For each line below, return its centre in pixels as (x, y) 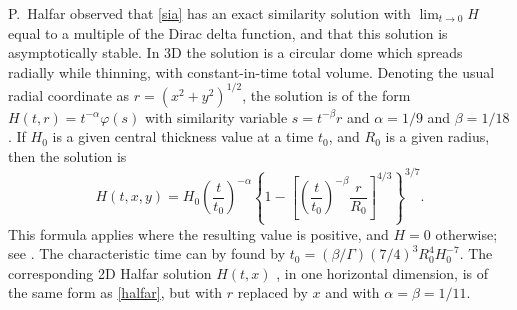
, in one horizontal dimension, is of (382, 272)
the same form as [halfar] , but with (115, 292)
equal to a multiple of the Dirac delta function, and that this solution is (228, 32)
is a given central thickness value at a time (183, 136)
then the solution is (67, 156)
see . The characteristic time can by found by (147, 253)
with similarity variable (216, 116)
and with (352, 292)
